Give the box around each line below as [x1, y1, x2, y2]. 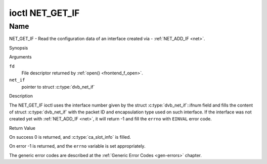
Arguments [9, 54, 32, 60]
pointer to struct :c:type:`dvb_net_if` [21, 84, 95, 90]
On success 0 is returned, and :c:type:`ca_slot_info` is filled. [9, 134, 131, 140]
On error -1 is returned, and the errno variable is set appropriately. [9, 143, 146, 149]
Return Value [9, 125, 36, 131]
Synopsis [9, 45, 28, 51]
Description [9, 93, 33, 99]
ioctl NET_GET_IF [9, 7, 80, 18]
